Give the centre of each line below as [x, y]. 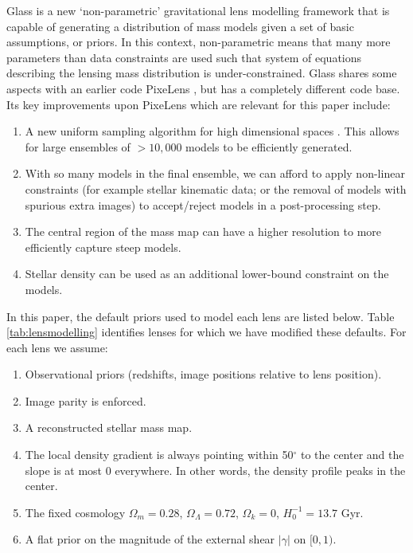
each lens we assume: [57, 347]
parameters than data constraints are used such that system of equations [184, 57]
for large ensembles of [78, 146]
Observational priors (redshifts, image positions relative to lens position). [203, 374]
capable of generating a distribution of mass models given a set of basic [180, 26]
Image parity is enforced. [86, 400]
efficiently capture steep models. [103, 247]
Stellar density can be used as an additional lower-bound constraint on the [207, 274]
